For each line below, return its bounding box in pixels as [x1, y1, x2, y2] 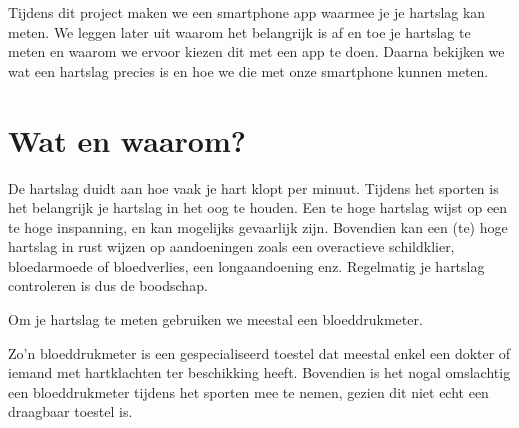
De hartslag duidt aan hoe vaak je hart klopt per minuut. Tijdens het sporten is [8, 177, 499, 198]
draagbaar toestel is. [8, 401, 133, 422]
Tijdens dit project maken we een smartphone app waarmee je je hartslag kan [8, 2, 486, 22]
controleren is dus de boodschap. [8, 275, 208, 296]
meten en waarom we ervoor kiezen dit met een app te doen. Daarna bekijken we [8, 41, 505, 62]
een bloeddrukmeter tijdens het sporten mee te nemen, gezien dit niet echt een [8, 381, 489, 402]
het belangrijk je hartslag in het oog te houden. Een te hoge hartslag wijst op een [8, 197, 508, 218]
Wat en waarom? [8, 119, 246, 160]
